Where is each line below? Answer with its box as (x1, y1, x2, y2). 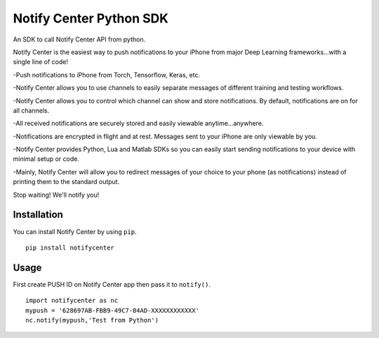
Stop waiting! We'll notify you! (13, 190, 100, 199)
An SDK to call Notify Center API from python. (13, 35, 146, 44)
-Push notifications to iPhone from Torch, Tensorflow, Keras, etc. (13, 70, 200, 79)
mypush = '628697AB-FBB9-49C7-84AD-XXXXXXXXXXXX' (25, 306, 200, 314)
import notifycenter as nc (25, 297, 119, 305)
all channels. (13, 106, 50, 115)
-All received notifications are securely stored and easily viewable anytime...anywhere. (13, 119, 264, 128)
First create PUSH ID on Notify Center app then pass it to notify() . (13, 280, 211, 288)
